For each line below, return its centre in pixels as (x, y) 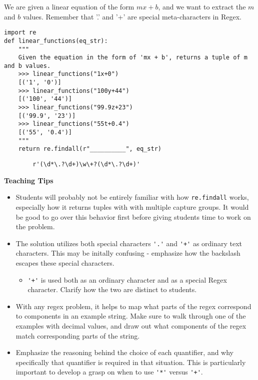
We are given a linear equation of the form (69, 6)
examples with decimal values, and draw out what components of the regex (131, 326)
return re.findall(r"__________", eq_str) (90, 149)
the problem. (35, 226)
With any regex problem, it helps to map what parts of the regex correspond (133, 306)
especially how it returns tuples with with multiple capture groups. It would (132, 206)
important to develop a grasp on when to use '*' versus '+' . (109, 372)
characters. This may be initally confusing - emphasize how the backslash (128, 253)
